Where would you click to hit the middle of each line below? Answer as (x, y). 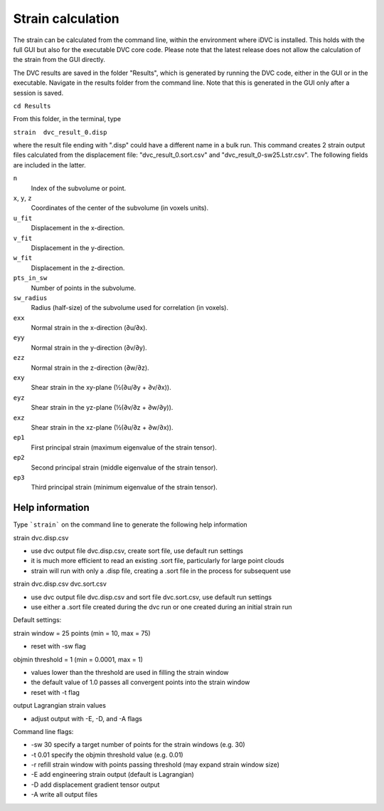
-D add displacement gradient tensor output (95, 785)
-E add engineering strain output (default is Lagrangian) (113, 775)
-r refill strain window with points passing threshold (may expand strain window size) (155, 765)
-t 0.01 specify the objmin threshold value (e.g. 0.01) (107, 755)
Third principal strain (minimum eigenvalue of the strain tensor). (124, 487)
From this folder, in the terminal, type (67, 119)
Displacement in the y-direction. (78, 248)
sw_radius (30, 298)
